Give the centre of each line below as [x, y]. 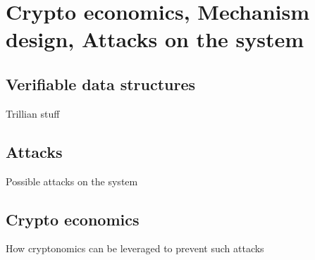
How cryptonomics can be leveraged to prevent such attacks [135, 248]
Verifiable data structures [101, 83]
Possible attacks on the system [72, 181]
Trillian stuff [33, 113]
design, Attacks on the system [155, 39]
